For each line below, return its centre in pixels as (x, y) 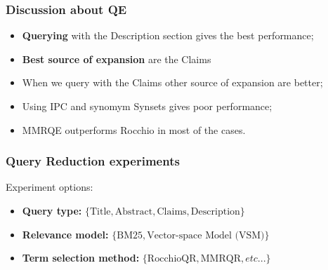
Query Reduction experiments (93, 161)
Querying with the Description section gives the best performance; (168, 35)
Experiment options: (50, 187)
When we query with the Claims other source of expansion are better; (172, 82)
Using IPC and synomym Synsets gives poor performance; (147, 106)
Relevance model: (65, 234)
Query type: (52, 210)
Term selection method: (81, 258)
